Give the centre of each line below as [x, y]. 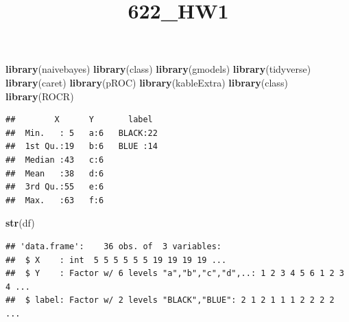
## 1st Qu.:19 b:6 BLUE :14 [82, 147]
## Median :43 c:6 [55, 160]
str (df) [20, 223]
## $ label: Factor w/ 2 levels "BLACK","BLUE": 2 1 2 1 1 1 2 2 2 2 [170, 300]
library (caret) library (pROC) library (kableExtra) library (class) [147, 82]
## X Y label [79, 120]
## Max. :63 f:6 [55, 200]
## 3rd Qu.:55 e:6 [55, 187]
